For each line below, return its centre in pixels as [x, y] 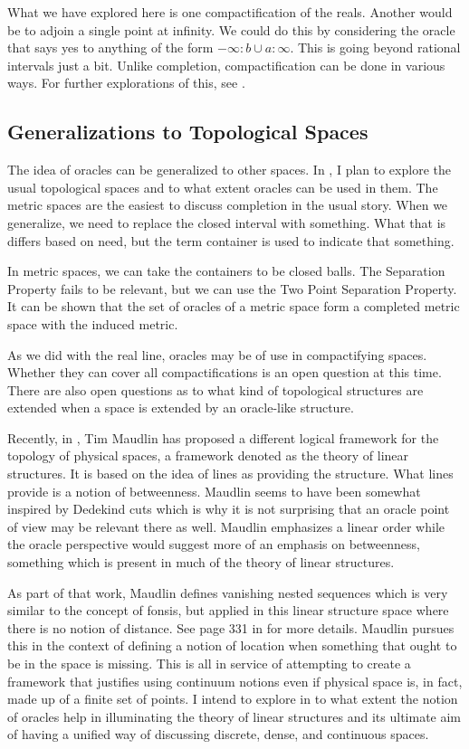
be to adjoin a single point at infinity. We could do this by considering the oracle [231, 29]
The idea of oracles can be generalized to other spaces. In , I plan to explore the [229, 170]
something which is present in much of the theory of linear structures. [201, 562]
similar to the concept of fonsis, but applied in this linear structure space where [228, 610]
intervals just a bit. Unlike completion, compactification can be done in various [226, 65]
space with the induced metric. [93, 323]
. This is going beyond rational [375, 47]
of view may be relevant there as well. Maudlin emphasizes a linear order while [226, 526]
